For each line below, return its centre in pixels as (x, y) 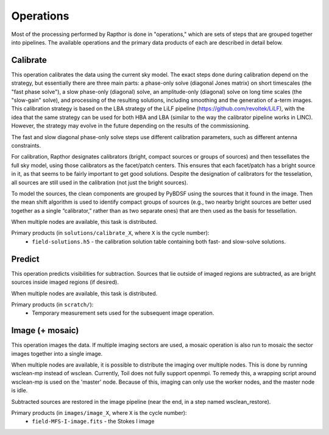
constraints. (26, 145)
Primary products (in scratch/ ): (52, 304)
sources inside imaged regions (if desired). (65, 282)
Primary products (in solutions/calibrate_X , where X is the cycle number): (110, 233)
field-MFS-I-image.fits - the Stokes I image (93, 422)
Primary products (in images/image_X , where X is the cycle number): (99, 412)
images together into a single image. (57, 353)
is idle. (19, 390)
